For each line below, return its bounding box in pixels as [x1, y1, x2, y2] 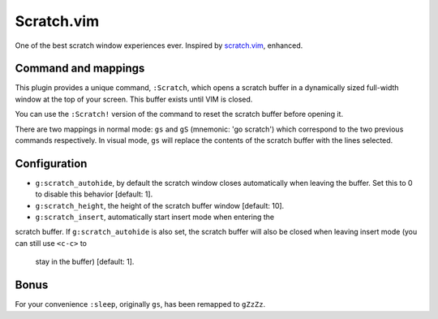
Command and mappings [15, 62, 145, 75]
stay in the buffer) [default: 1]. [35, 256, 135, 267]
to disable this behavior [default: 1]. [35, 189, 153, 199]
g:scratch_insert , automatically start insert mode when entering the [35, 212, 275, 222]
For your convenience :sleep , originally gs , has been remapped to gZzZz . [15, 300, 266, 309]
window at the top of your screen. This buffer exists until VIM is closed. [15, 94, 253, 104]
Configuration [15, 157, 88, 170]
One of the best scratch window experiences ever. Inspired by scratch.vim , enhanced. [15, 41, 303, 50]
